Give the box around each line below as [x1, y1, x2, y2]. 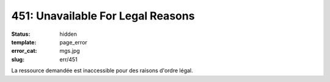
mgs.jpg [59, 47, 80, 55]
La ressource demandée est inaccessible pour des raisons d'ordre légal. [11, 67, 194, 74]
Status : [11, 30, 31, 38]
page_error [59, 38, 88, 46]
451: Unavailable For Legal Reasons [11, 9, 195, 22]
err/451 [59, 55, 78, 63]
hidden [59, 30, 78, 38]
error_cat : [11, 47, 37, 55]
